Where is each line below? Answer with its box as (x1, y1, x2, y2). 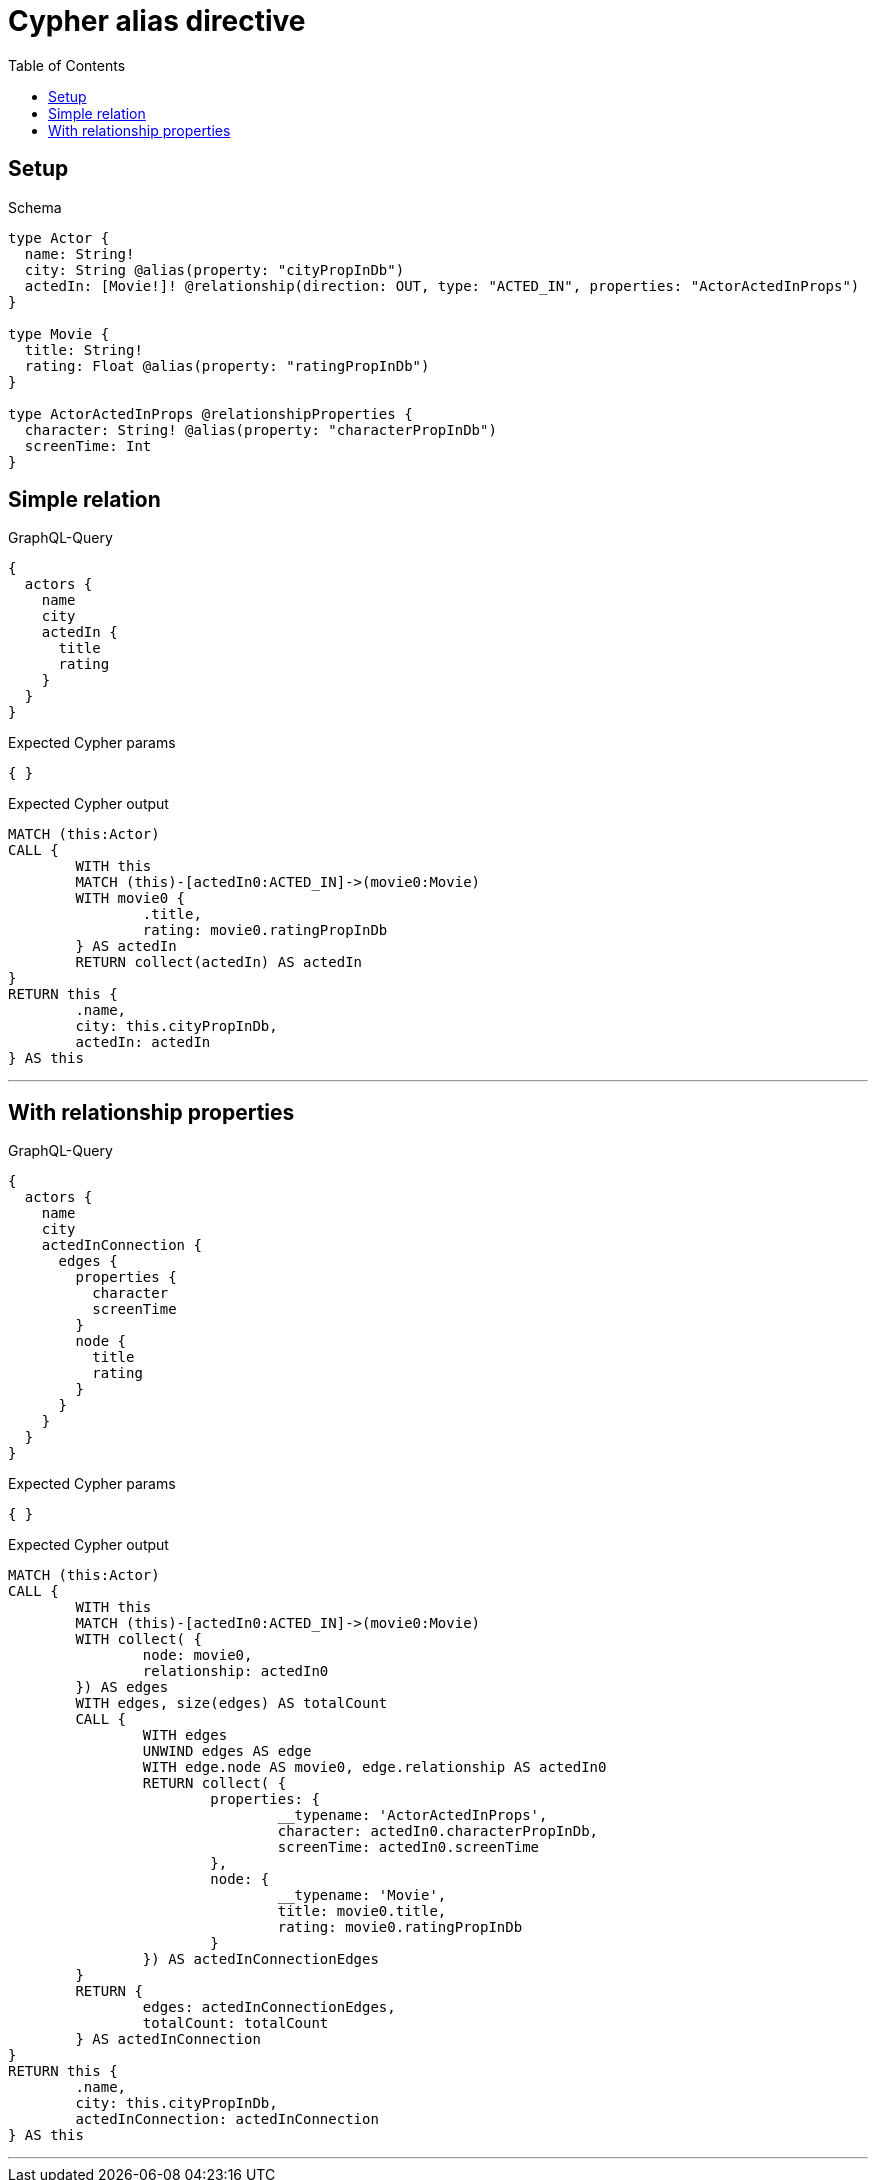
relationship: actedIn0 (142, 1663, 329, 1680)
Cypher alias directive (8, 4, 306, 38)
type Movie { (8, 325, 110, 342)
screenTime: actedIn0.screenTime (277, 1839, 540, 1856)
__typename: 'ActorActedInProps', (277, 1807, 548, 1824)
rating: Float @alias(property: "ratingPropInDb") (24, 357, 430, 374)
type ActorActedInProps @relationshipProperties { (8, 405, 413, 422)
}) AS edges (75, 1679, 169, 1696)
